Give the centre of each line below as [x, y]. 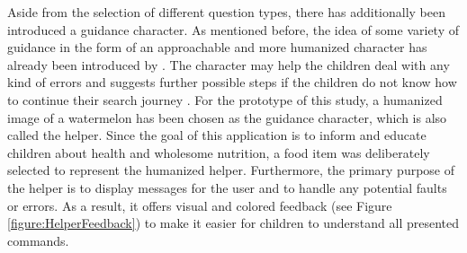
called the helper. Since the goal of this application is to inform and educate [217, 135]
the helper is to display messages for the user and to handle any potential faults [227, 187]
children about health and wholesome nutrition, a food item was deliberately [219, 152]
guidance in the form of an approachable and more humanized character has [217, 47]
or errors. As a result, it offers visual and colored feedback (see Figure [200, 205]
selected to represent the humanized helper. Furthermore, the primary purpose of [231, 170]
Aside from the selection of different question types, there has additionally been [227, 12]
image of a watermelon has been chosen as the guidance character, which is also [227, 117]
